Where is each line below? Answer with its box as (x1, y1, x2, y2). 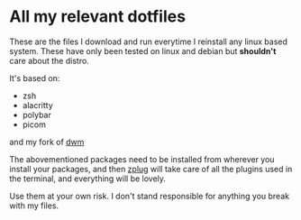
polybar (22, 109, 51, 120)
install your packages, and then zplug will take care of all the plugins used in (9, 163, 293, 174)
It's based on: (9, 72, 60, 83)
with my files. (9, 200, 59, 211)
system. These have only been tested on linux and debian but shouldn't (9, 45, 277, 56)
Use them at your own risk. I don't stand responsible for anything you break (9, 190, 290, 201)
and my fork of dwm (9, 136, 85, 147)
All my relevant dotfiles (9, 6, 187, 27)
